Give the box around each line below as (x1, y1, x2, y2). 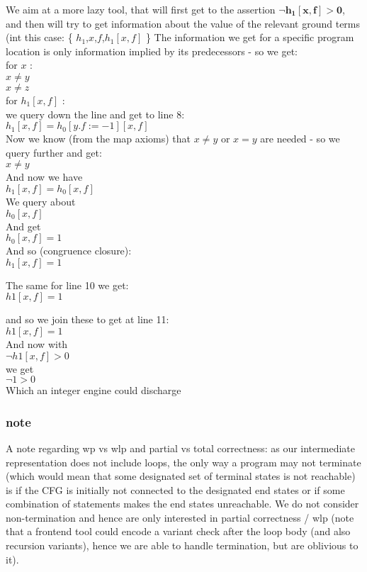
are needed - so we (260, 131, 340, 146)
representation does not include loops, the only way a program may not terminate (6, 454, 361, 469)
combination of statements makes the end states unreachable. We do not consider (6, 496, 359, 511)
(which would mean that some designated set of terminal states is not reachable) (6, 469, 356, 483)
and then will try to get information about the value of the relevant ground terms (6, 16, 361, 30)
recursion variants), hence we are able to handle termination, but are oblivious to (6, 538, 358, 553)
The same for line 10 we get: (6, 277, 129, 292)
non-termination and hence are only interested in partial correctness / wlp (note (6, 510, 354, 525)
